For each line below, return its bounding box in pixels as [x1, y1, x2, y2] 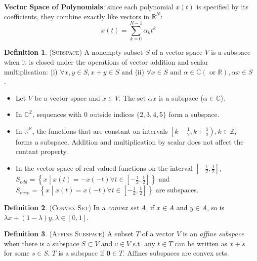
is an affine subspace [183, 228, 244, 239]
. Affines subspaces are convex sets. [123, 248, 229, 258]
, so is [207, 202, 224, 213]
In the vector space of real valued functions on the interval [15, 163, 193, 173]
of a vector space [152, 47, 203, 57]
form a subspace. [169, 109, 219, 119]
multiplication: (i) [4, 66, 58, 76]
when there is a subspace [4, 238, 79, 248]
